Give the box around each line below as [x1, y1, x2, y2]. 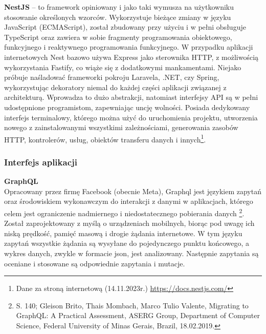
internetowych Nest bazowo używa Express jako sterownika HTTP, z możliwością [4, 51, 259, 62]
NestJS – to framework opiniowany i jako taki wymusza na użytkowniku [4, 2, 234, 12]
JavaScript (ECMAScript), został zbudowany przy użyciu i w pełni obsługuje [4, 22, 246, 32]
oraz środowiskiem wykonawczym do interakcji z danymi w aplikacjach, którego [4, 196, 253, 206]
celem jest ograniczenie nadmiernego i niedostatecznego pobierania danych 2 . [4, 206, 245, 218]
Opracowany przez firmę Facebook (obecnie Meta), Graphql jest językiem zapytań [4, 185, 261, 196]
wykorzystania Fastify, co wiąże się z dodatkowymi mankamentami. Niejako [4, 61, 241, 72]
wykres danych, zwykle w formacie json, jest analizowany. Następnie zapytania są [4, 248, 259, 258]
